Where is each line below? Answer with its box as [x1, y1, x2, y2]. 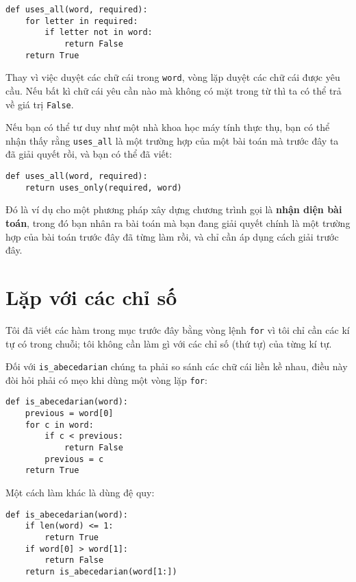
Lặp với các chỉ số [5, 282, 177, 311]
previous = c [44, 454, 104, 464]
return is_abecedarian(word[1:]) [25, 566, 177, 577]
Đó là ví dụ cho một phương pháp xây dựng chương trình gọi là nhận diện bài [5, 202, 342, 217]
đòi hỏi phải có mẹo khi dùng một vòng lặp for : [5, 372, 207, 387]
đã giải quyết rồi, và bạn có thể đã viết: [5, 147, 173, 161]
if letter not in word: [44, 27, 153, 38]
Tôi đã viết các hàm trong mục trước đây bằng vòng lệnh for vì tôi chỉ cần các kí [5, 322, 350, 337]
